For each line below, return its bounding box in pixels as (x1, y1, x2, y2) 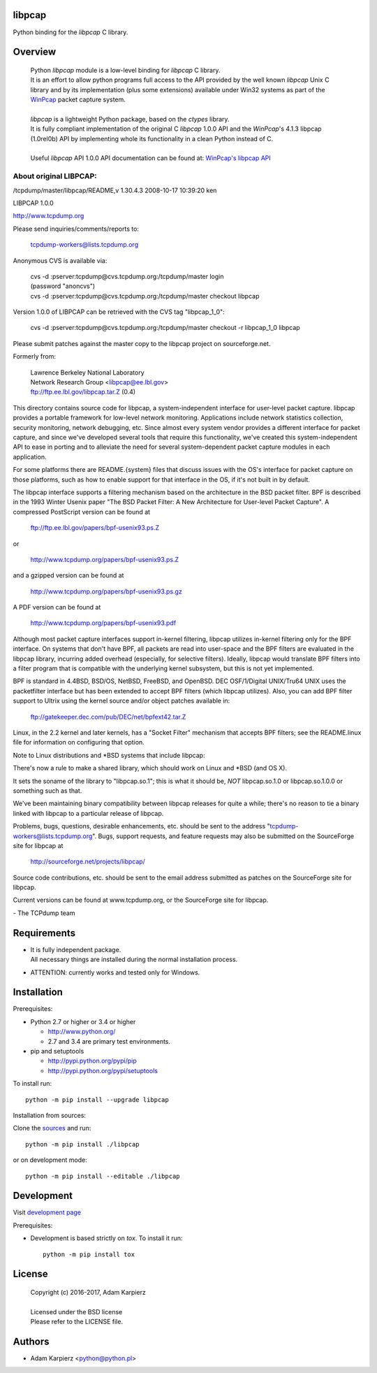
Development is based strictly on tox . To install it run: (30, 1234, 183, 1242)
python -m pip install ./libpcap (25, 1140, 140, 1148)
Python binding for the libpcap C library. (13, 28, 128, 36)
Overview (13, 46, 57, 58)
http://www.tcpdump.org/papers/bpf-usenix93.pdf (30, 619, 177, 627)
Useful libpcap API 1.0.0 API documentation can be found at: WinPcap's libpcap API (30, 154, 272, 162)
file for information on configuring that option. (13, 738, 145, 747)
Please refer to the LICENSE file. (30, 1318, 124, 1326)
